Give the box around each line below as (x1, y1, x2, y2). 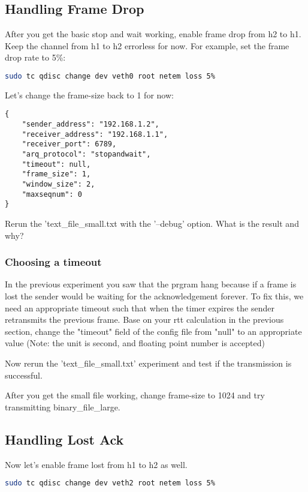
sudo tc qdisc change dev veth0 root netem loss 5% (5, 71, 215, 80)
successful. (5, 368, 43, 381)
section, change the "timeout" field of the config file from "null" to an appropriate (5, 325, 302, 337)
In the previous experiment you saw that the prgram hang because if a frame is (5, 278, 297, 290)
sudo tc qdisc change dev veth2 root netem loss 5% (5, 479, 215, 488)
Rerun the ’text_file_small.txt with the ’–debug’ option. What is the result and (5, 217, 299, 230)
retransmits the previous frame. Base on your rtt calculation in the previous (5, 313, 284, 326)
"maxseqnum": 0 (22, 190, 82, 199)
